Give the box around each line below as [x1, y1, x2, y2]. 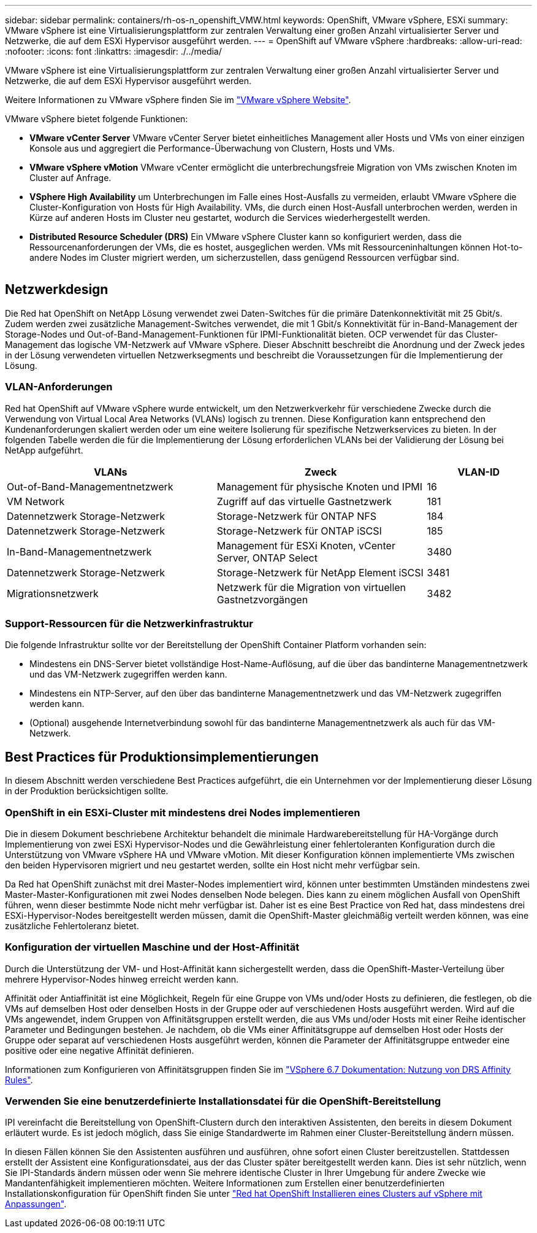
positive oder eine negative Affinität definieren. [5, 1045, 194, 1056]
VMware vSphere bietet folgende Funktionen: [5, 114, 188, 124]
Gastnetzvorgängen [216, 593, 308, 606]
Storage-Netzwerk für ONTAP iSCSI [216, 524, 382, 537]
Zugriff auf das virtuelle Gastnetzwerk [216, 495, 392, 508]
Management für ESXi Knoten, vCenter [216, 539, 395, 552]
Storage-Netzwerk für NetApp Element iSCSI [216, 566, 424, 579]
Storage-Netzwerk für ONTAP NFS [216, 509, 377, 522]
